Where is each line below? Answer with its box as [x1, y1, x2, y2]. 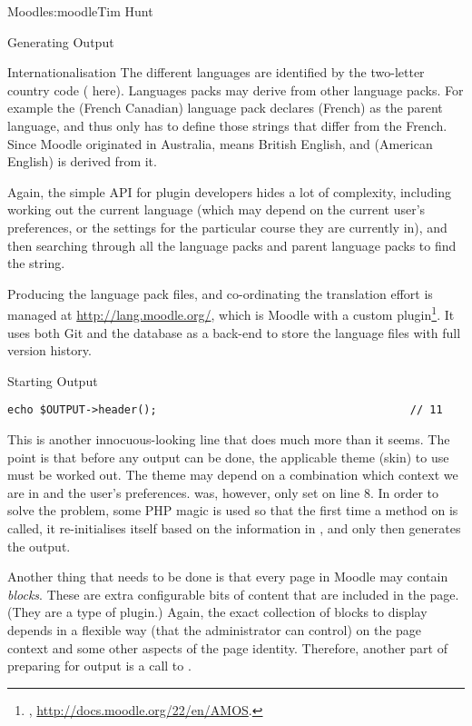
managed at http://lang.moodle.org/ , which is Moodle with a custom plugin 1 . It [7, 303, 455, 323]
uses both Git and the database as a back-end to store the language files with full [7, 323, 461, 342]
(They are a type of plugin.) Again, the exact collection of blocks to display [7, 602, 428, 622]
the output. [7, 536, 71, 555]
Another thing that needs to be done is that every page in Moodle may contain [7, 567, 448, 586]
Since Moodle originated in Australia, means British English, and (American [7, 134, 433, 153]
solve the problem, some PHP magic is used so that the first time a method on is [7, 501, 458, 520]
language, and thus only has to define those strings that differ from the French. [7, 115, 447, 134]
